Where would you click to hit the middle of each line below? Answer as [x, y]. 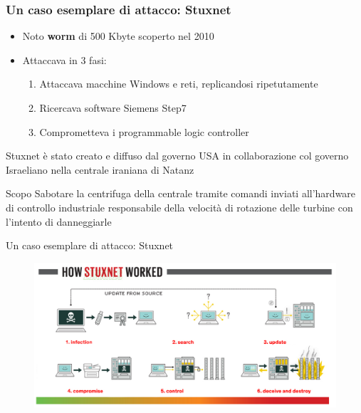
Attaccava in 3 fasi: [64, 59]
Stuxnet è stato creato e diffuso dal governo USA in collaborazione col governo [177, 156]
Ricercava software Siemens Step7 [113, 108]
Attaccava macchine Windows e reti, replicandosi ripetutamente [179, 84]
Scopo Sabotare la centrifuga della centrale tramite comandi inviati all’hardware [181, 193]
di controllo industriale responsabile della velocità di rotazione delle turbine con [179, 207]
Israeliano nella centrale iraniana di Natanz [100, 169]
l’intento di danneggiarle [59, 221]
